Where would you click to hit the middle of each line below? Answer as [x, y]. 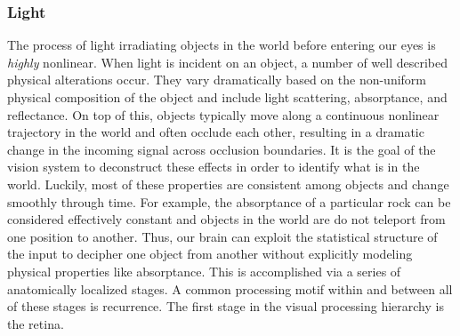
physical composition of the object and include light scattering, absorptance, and [227, 97]
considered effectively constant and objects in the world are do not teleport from [226, 219]
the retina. [36, 323]
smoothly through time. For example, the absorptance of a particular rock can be [229, 201]
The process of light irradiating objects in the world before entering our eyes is [222, 45]
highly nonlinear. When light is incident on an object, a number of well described [228, 62]
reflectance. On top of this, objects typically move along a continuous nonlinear [223, 114]
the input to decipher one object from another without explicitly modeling [210, 254]
